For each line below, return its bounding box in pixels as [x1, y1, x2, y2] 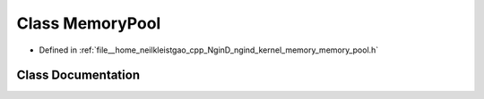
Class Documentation [16, 68, 141, 83]
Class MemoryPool [16, 13, 161, 33]
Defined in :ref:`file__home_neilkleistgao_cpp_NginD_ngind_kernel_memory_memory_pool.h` [39, 45, 379, 55]
